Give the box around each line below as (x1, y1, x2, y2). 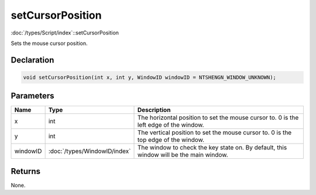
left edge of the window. (137, 121, 204, 129)
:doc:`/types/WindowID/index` (48, 147, 131, 155)
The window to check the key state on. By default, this (137, 144, 287, 152)
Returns (11, 166, 41, 176)
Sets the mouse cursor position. (11, 40, 88, 47)
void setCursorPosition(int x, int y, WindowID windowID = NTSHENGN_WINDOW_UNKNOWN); (23, 74, 276, 81)
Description (137, 106, 171, 114)
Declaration (11, 55, 54, 65)
